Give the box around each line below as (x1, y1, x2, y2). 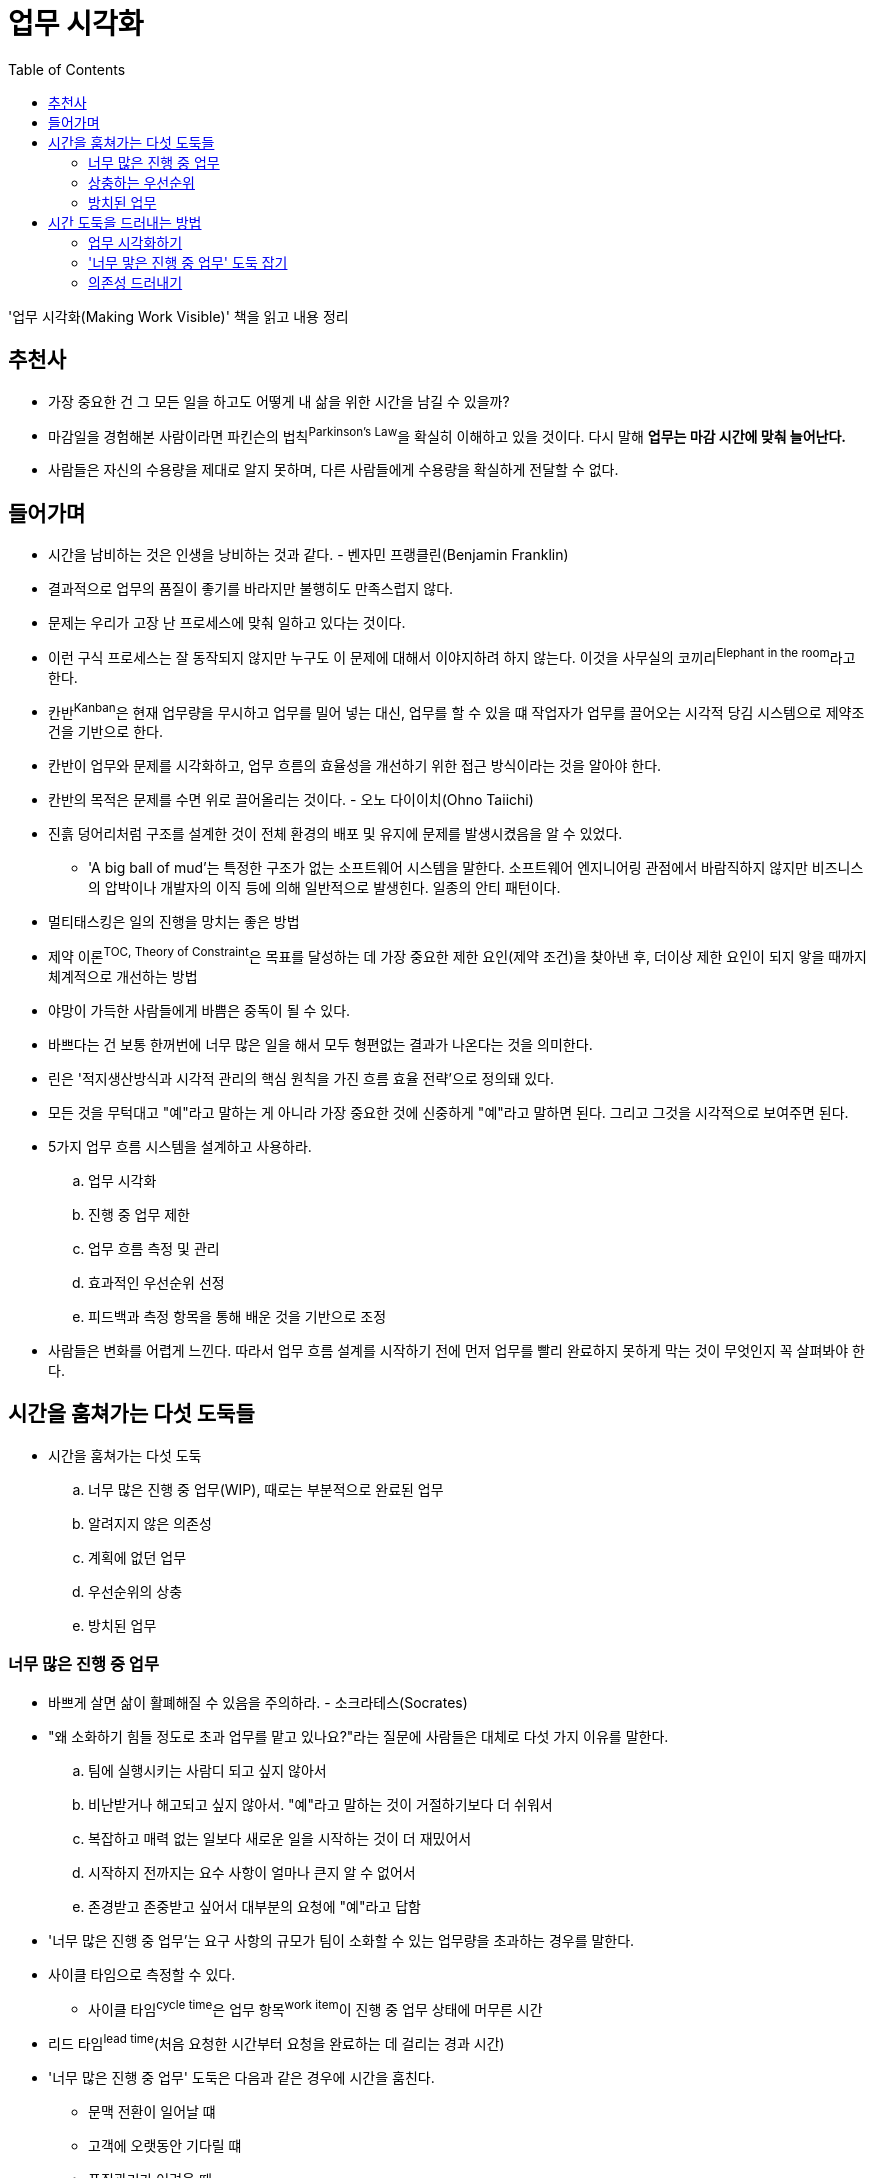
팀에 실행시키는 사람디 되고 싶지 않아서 (88, 1761, 327, 1779)
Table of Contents (8, 60, 126, 78)
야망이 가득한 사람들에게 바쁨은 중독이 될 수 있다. (48, 1002, 351, 1020)
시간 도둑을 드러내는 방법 (48, 213, 202, 231)
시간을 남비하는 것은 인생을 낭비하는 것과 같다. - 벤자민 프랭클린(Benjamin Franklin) (48, 546, 569, 564)
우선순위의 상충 (88, 1582, 183, 1600)
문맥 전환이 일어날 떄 (88, 2102, 216, 2120)
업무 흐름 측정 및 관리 (88, 1240, 220, 1258)
